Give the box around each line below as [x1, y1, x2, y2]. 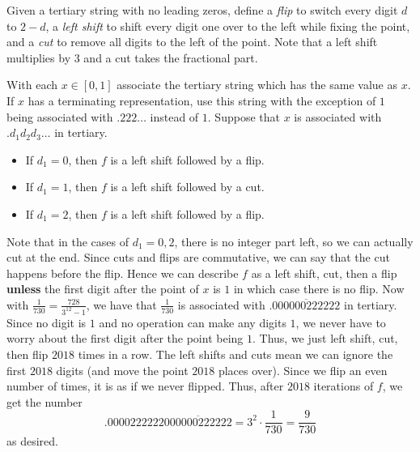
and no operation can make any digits [99, 313, 286, 330]
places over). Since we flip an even [218, 361, 388, 378]
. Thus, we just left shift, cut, [252, 330, 398, 347]
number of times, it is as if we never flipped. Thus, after [6, 377, 284, 394]
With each [6, 76, 57, 93]
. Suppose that [207, 108, 280, 125]
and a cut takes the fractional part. [83, 49, 258, 66]
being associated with [6, 108, 113, 125]
